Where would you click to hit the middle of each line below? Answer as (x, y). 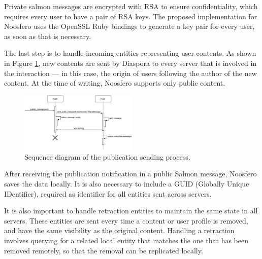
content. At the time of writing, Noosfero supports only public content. (115, 83)
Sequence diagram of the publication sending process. (107, 156)
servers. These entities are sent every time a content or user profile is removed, (126, 220)
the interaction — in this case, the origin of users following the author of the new (130, 73)
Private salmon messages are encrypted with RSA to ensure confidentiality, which (131, 6)
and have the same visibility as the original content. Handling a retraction (119, 230)
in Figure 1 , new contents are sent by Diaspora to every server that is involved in (130, 63)
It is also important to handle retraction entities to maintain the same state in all (131, 211)
